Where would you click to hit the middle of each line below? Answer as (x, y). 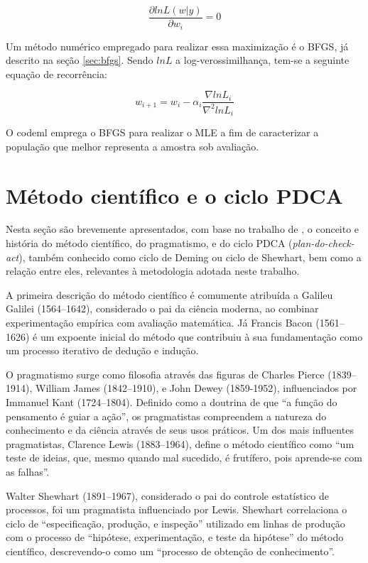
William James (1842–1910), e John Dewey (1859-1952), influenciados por (196, 388)
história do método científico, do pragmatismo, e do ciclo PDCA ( (149, 243)
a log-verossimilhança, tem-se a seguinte (263, 60)
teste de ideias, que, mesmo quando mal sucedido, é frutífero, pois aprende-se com (184, 458)
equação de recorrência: (56, 73)
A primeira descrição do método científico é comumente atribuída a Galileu (169, 294)
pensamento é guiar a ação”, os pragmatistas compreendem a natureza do (166, 416)
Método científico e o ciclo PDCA (174, 195)
